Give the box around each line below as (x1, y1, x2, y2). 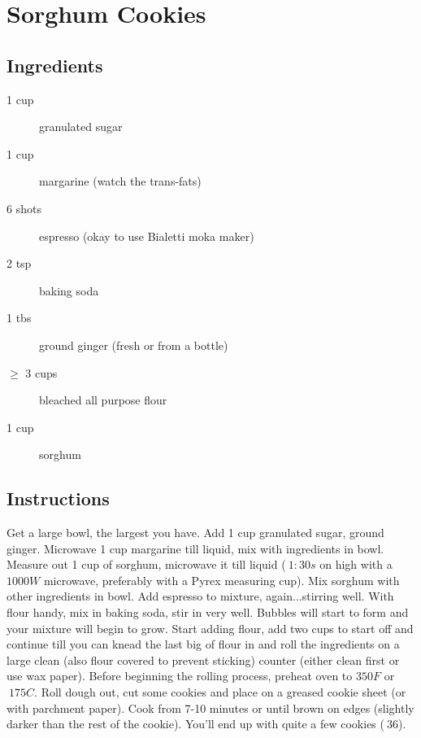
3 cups (25, 364, 58, 381)
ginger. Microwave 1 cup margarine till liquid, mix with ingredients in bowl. (7, 539, 384, 557)
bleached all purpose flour (39, 391, 167, 408)
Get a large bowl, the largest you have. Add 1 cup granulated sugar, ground (7, 524, 384, 541)
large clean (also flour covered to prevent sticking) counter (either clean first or (7, 651, 400, 668)
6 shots (7, 199, 41, 216)
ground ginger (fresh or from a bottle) (39, 336, 228, 353)
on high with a (319, 556, 393, 573)
